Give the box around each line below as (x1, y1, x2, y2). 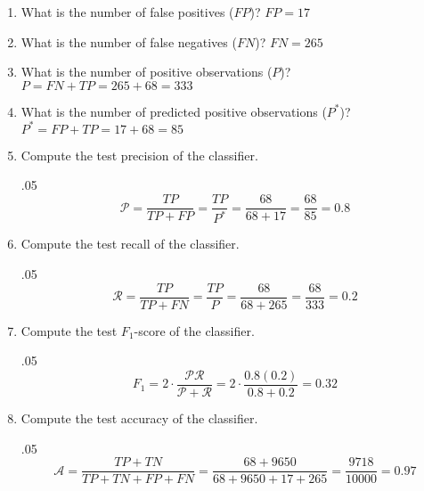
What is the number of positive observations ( (20, 62, 273, 81)
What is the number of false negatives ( (20, 32, 237, 51)
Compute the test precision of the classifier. (20, 145, 258, 164)
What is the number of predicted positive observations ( (20, 102, 327, 120)
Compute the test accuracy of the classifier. (20, 408, 258, 427)
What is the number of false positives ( (20, 3, 234, 20)
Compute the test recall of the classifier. (20, 234, 240, 253)
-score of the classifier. (134, 321, 255, 340)
